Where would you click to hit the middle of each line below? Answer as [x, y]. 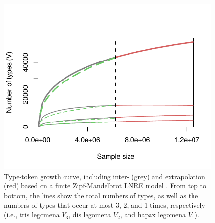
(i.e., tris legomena [32, 214]
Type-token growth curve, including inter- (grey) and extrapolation [105, 176]
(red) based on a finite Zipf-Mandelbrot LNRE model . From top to [105, 186]
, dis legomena [90, 214]
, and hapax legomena [153, 214]
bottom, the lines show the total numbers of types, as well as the [101, 195]
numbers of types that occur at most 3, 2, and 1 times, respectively [105, 205]
